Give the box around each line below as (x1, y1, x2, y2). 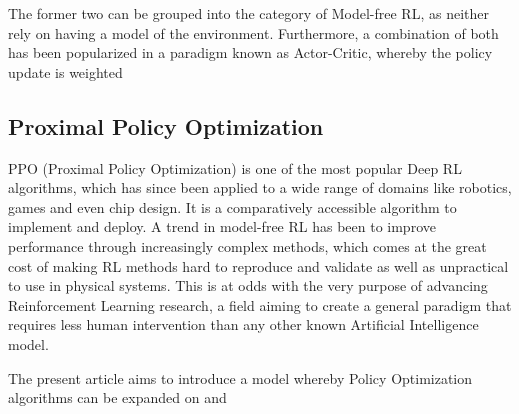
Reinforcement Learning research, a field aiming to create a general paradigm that (8, 294, 512, 315)
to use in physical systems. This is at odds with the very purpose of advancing (8, 275, 488, 296)
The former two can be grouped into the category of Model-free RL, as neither (8, 3, 489, 23)
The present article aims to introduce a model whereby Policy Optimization (8, 367, 473, 388)
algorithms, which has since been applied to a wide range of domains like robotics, (8, 177, 512, 198)
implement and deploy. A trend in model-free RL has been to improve (8, 216, 436, 237)
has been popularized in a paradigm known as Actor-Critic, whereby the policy (8, 42, 493, 63)
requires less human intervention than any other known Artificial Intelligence (8, 314, 479, 335)
